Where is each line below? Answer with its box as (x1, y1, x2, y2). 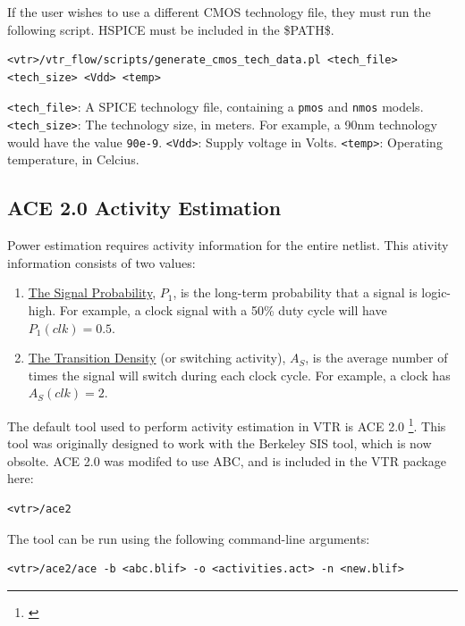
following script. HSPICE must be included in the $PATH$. (7, 20, 334, 38)
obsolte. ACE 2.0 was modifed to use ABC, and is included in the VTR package (7, 451, 446, 470)
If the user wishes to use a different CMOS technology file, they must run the (7, 3, 431, 21)
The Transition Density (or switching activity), (28, 348, 286, 367)
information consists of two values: (7, 253, 196, 271)
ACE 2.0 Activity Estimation (7, 194, 282, 221)
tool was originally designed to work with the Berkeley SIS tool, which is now (7, 434, 432, 453)
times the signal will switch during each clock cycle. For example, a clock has (28, 365, 451, 384)
